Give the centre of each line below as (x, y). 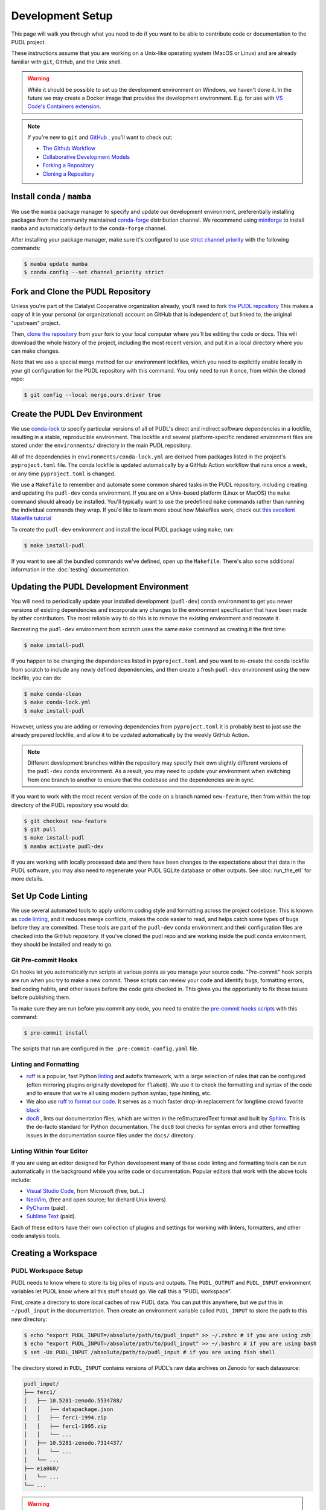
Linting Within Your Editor (50, 1151)
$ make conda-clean (53, 694)
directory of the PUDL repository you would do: (70, 805)
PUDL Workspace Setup (47, 1270)
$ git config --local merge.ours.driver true (92, 395)
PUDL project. (29, 42)
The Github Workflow (69, 149)
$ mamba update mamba (56, 264)
